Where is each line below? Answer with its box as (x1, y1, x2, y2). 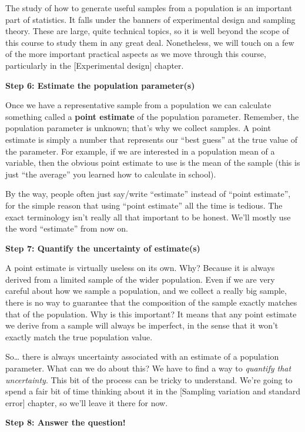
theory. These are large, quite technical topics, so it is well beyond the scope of (5, 25, 289, 37)
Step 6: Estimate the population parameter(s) (5, 79, 195, 91)
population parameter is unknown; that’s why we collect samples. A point (5, 122, 271, 134)
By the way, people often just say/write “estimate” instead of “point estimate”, (5, 187, 291, 200)
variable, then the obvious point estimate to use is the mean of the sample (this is (5, 156, 300, 169)
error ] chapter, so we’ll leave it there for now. (5, 396, 168, 408)
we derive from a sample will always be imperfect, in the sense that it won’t (5, 319, 279, 331)
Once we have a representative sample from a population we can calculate (5, 99, 272, 111)
